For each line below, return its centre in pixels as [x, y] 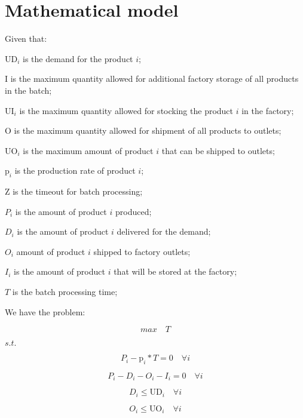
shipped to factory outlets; [142, 251]
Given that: [26, 39]
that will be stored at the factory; [175, 271]
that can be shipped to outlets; [218, 150]
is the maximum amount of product [88, 150]
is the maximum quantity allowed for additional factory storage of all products [154, 79]
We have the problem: [45, 311]
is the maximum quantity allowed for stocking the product [126, 110]
